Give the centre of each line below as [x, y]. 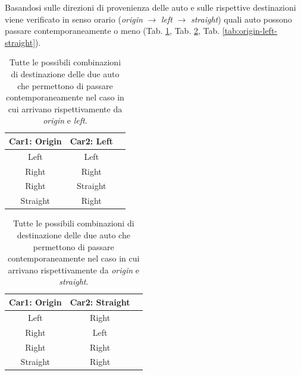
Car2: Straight [100, 302]
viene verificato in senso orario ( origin [74, 19]
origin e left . [65, 120]
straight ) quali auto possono [241, 19]
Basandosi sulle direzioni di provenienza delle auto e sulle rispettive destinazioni [150, 7]
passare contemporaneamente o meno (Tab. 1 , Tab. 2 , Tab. [112, 31]
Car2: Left [91, 141]
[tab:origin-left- [250, 31]
